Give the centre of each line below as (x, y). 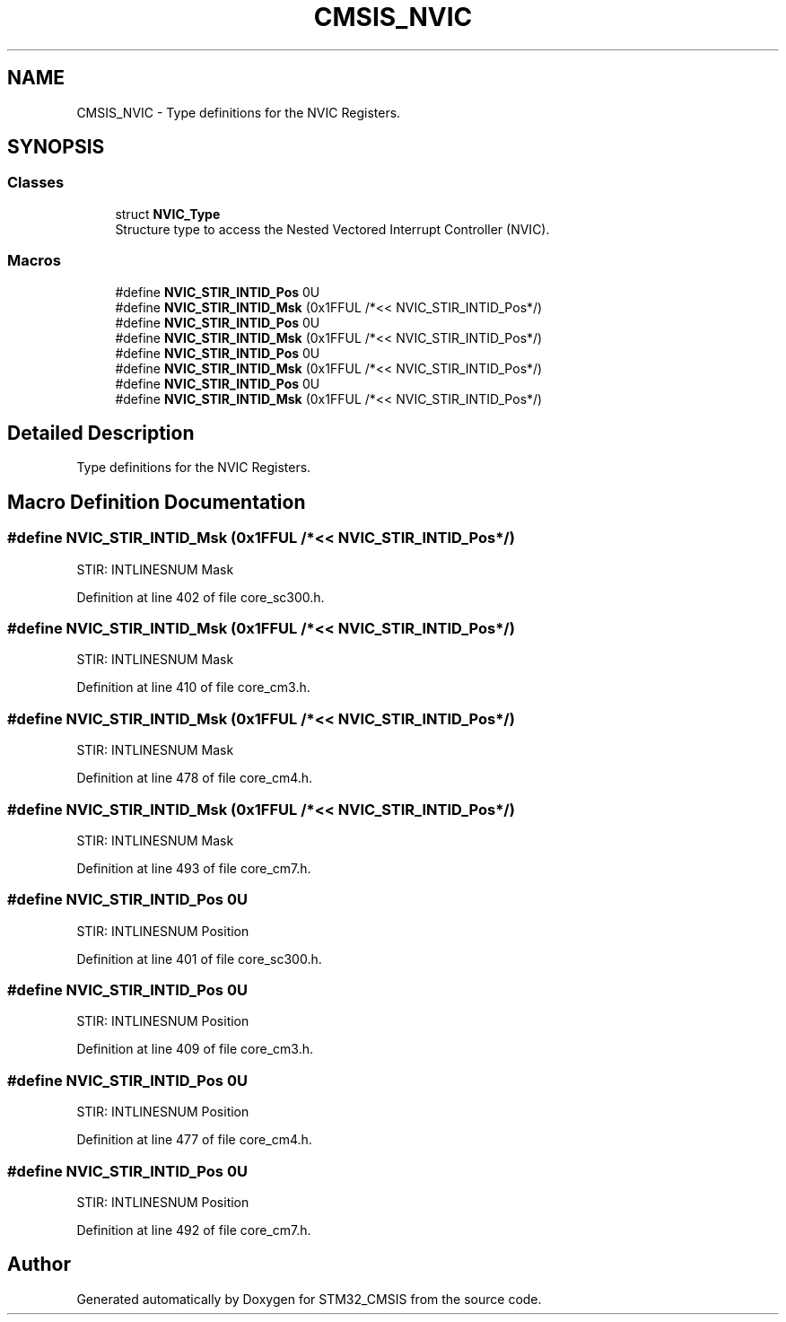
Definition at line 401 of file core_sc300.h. (199, 959)
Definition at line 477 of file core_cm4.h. (194, 1140)
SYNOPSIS (56, 147)
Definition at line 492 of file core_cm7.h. (194, 1230)
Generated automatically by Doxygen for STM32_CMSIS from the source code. (309, 1299)
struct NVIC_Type (168, 214)
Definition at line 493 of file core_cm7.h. (194, 868)
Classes (36, 183)
